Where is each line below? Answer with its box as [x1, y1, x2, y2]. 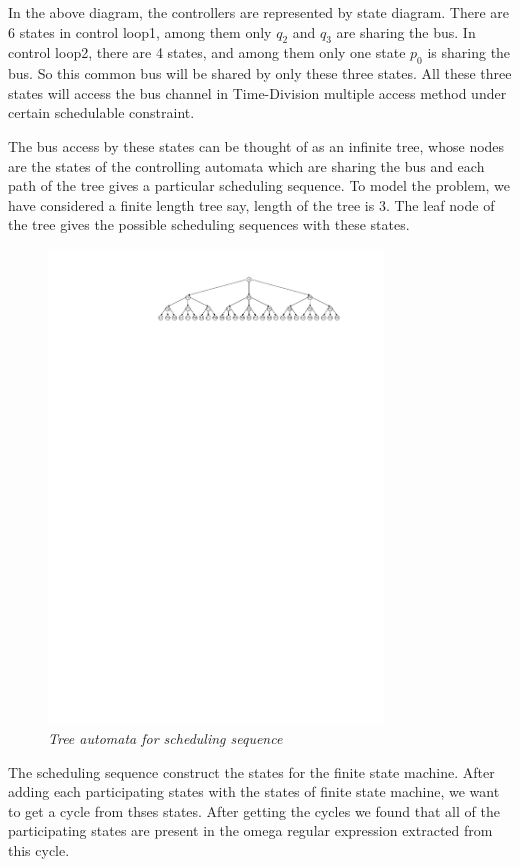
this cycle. [8, 839, 70, 860]
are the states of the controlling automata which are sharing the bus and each [8, 155, 485, 176]
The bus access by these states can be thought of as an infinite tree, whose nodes [8, 135, 505, 156]
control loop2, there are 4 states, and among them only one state [8, 42, 406, 63]
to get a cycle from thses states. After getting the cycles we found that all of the [8, 800, 500, 821]
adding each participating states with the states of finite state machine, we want [8, 781, 500, 802]
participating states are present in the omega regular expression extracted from [8, 820, 493, 841]
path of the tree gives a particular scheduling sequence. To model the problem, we [8, 175, 511, 196]
